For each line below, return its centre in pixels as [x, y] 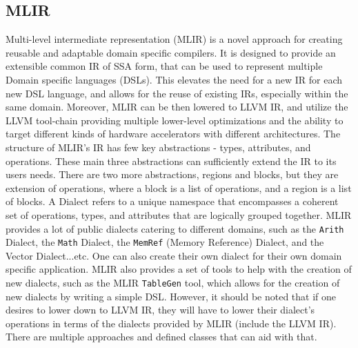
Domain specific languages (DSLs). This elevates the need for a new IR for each [174, 79]
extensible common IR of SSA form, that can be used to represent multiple [164, 66]
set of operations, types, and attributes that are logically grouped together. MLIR [179, 214]
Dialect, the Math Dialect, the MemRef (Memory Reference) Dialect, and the [165, 242]
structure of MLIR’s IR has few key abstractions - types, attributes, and [158, 147]
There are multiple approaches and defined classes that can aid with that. [161, 337]
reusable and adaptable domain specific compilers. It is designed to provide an [171, 52]
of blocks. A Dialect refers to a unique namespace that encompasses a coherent [172, 201]
